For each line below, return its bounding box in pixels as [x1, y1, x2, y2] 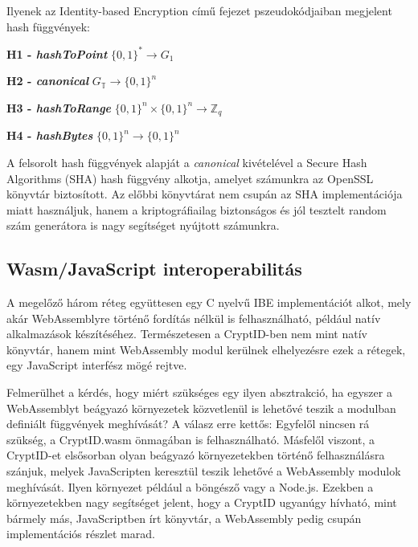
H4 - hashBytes [6, 127, 93, 144]
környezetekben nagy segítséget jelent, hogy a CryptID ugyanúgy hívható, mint [6, 494, 397, 511]
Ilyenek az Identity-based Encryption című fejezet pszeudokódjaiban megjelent [6, 2, 392, 18]
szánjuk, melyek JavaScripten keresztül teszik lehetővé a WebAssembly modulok [6, 463, 401, 480]
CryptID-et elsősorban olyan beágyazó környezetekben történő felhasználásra [6, 447, 385, 463]
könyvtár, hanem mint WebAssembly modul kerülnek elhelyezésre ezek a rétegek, [6, 341, 406, 357]
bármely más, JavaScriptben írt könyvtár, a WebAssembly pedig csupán [6, 509, 362, 526]
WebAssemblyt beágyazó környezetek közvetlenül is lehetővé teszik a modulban [6, 399, 396, 416]
